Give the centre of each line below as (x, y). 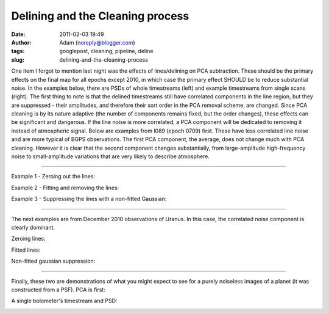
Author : (21, 42)
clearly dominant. (33, 227)
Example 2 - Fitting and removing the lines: (65, 188)
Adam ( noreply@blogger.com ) (97, 42)
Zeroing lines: (28, 239)
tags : (18, 51)
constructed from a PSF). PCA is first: (58, 290)
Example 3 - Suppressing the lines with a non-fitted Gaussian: (89, 199)
